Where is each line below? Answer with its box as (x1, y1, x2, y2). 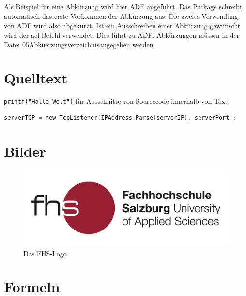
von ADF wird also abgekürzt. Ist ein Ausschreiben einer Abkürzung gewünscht (4, 20, 241, 31)
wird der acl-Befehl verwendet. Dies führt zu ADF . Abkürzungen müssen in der (4, 30, 240, 40)
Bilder (4, 141, 46, 161)
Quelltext (4, 68, 68, 88)
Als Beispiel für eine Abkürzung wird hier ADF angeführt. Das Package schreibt (4, 1, 243, 11)
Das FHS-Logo (23, 248, 67, 258)
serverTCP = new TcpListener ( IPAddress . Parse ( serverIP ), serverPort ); (4, 114, 236, 121)
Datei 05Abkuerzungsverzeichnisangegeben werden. (4, 39, 155, 49)
